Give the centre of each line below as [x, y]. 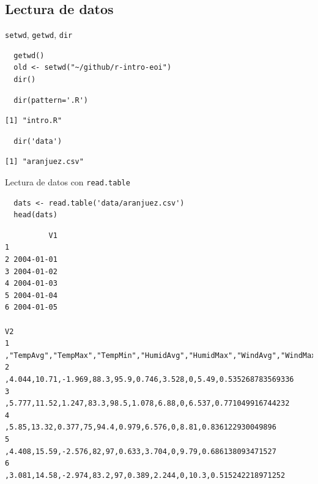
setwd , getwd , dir [39, 35]
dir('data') [38, 141]
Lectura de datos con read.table [68, 182]
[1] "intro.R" [34, 121]
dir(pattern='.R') [51, 100]
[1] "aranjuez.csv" [44, 162]
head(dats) [35, 215]
